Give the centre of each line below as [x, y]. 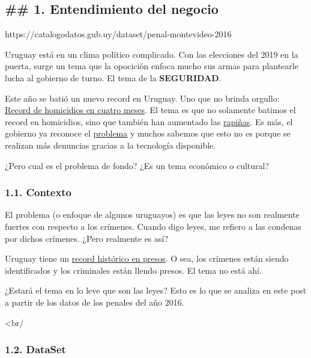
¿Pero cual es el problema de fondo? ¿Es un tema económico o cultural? [137, 165]
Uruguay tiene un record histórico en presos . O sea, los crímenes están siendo [147, 258]
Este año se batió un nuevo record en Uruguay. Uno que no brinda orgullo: [142, 98]
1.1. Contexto [38, 192]
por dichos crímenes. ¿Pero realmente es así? [87, 238]
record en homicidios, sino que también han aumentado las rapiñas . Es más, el [149, 121]
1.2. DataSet [35, 349]
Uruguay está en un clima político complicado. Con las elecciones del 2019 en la [152, 54]
